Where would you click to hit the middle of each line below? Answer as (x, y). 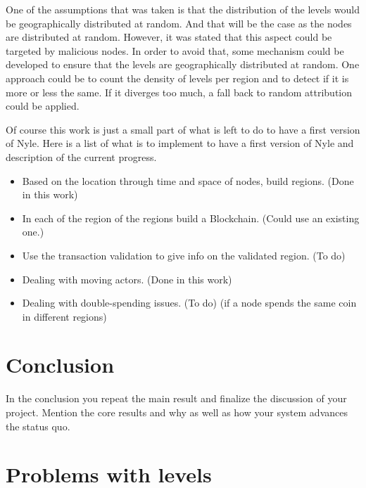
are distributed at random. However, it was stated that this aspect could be (169, 37)
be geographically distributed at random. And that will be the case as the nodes (179, 23)
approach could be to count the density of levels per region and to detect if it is (177, 78)
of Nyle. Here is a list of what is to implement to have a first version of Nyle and (180, 143)
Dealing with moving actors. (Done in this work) (127, 279)
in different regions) (64, 316)
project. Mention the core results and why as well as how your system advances (177, 412)
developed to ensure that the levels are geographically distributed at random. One (183, 64)
